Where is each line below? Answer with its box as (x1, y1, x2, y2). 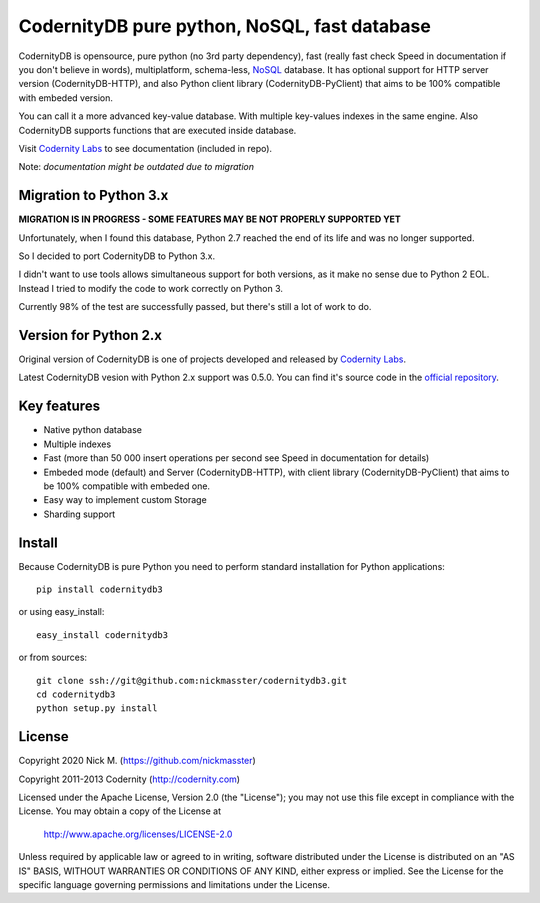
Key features (18, 398, 100, 415)
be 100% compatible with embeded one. (43, 480, 210, 492)
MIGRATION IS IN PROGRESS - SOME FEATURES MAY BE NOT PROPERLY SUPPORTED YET (18, 213, 402, 225)
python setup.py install (36, 703, 158, 714)
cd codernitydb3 (36, 688, 116, 700)
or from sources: (18, 651, 88, 664)
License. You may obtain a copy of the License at (18, 805, 222, 817)
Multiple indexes (43, 438, 112, 450)
